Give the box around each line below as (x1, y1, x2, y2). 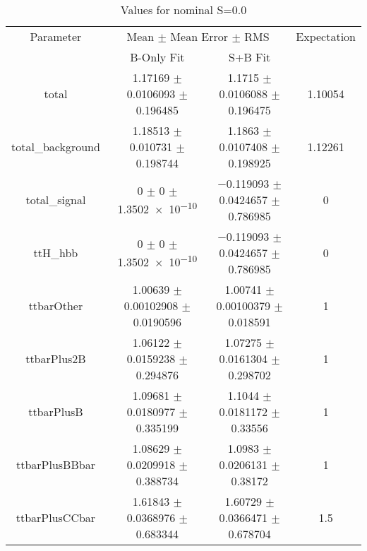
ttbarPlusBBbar (16, 456, 95, 473)
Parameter (30, 28, 82, 45)
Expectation (296, 28, 356, 45)
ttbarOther (28, 297, 83, 314)
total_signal (25, 191, 86, 208)
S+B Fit (229, 49, 271, 65)
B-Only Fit (130, 49, 185, 65)
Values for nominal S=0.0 (120, 1, 247, 18)
